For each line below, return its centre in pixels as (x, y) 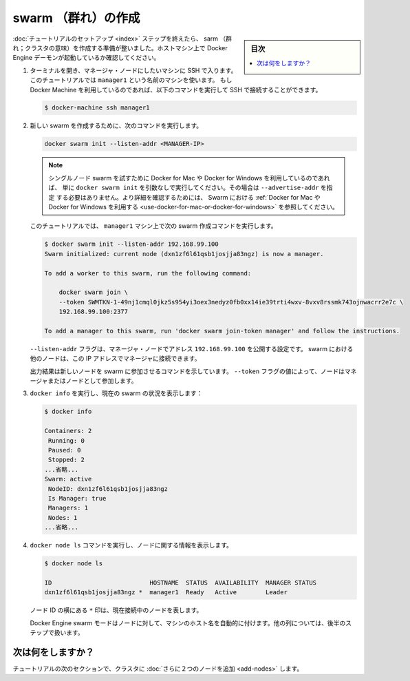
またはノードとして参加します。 (93, 381)
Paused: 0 (65, 450)
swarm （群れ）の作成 (76, 18)
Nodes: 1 (63, 517)
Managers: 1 (68, 508)
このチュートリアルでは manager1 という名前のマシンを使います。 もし (131, 80)
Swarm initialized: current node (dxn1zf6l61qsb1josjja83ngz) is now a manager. (184, 254)
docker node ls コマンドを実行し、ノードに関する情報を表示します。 (131, 545)
